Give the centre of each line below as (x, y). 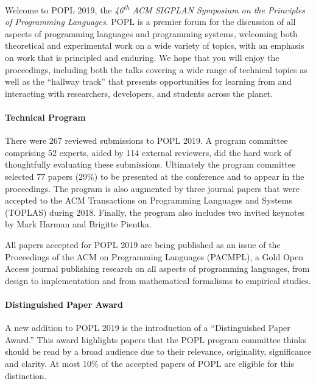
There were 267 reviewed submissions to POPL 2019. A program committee (146, 140)
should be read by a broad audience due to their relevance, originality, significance (158, 351)
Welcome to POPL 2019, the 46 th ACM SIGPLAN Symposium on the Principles (155, 9)
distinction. (26, 375)
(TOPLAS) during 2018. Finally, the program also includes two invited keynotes (155, 212)
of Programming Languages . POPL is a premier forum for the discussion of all (150, 22)
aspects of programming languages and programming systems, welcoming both (151, 33)
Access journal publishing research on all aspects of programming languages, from (157, 268)
